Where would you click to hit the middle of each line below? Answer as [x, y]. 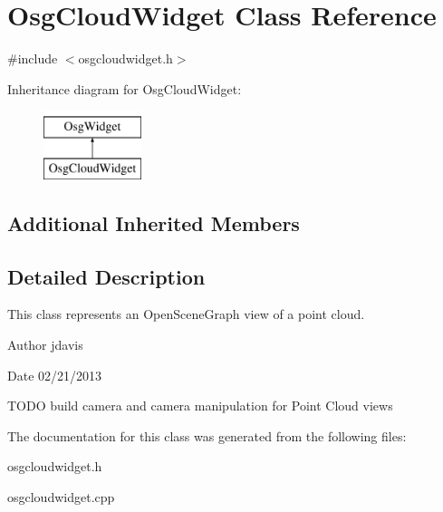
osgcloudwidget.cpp [61, 497]
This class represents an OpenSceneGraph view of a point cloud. [186, 314]
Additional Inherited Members [154, 222]
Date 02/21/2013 [55, 375]
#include [33, 58]
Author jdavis [45, 345]
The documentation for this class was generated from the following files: [207, 435]
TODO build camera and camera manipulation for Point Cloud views [200, 406]
